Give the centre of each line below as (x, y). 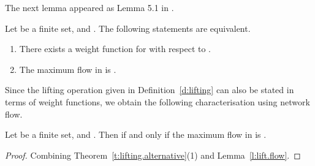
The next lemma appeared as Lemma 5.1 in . (89, 7)
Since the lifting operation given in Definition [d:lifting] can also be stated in (150, 90)
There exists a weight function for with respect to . (115, 49)
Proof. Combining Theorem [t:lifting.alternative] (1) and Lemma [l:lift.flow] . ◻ (153, 155)
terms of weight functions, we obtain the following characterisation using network (157, 101)
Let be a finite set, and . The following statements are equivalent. (128, 28)
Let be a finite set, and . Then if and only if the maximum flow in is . (136, 134)
